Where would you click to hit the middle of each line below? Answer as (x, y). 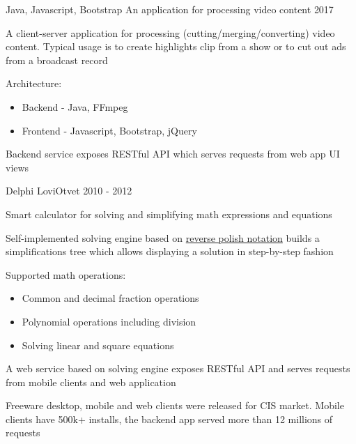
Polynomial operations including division (109, 321)
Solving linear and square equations (98, 345)
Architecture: (34, 83)
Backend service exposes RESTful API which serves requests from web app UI (173, 154)
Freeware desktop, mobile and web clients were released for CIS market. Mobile (175, 405)
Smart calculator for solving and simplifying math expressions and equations (169, 214)
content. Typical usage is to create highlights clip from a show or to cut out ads (176, 46)
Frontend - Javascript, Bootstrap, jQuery (109, 130)
